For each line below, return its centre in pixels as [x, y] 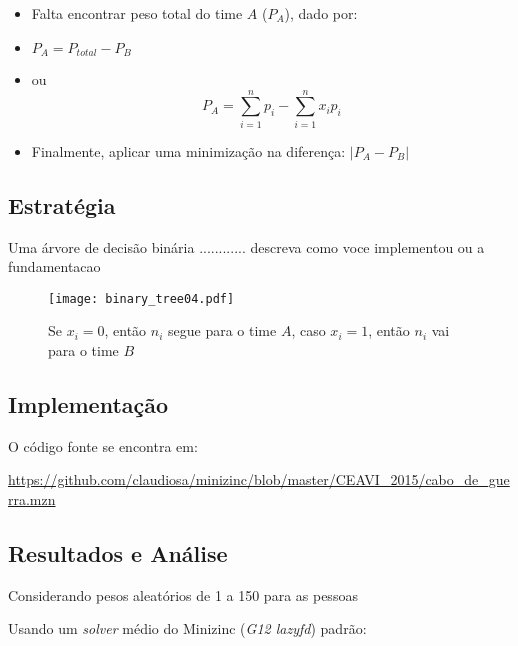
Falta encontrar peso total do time [137, 13]
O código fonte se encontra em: [103, 445]
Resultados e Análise [118, 552]
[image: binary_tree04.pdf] [141, 298]
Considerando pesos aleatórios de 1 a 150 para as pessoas [183, 594]
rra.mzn [32, 498]
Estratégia [62, 204]
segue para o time [222, 330]
